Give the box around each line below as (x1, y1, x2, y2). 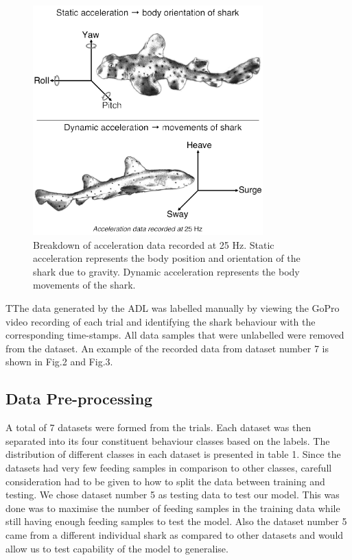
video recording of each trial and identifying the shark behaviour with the (5, 314, 316, 328)
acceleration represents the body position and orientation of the (33, 251, 301, 265)
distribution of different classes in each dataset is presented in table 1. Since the (5, 447, 341, 461)
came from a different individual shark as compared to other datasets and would (5, 527, 344, 541)
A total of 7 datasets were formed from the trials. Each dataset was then (5, 420, 312, 435)
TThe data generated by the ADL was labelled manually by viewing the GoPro (5, 301, 340, 315)
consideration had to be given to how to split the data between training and (5, 474, 325, 488)
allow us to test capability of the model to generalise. (5, 541, 228, 555)
